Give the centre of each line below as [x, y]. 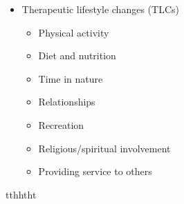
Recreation [61, 124]
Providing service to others [95, 171]
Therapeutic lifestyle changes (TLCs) [100, 9]
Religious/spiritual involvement [104, 148]
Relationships [67, 102]
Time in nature [71, 78]
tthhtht [21, 194]
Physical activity [74, 32]
